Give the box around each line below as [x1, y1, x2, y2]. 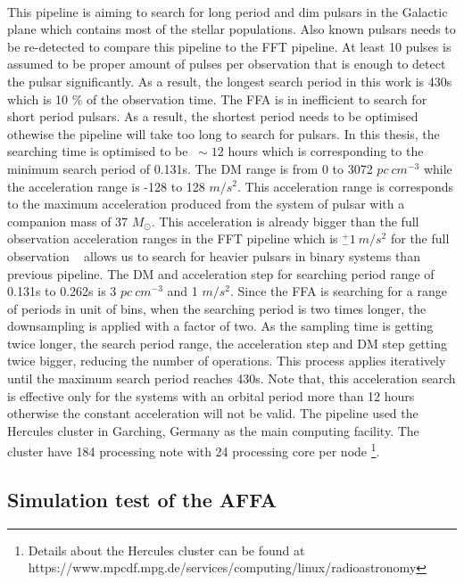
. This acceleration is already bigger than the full [151, 211, 419, 230]
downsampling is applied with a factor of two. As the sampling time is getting [7, 316, 434, 335]
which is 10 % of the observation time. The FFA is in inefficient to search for [7, 89, 427, 108]
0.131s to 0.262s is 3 [7, 282, 117, 300]
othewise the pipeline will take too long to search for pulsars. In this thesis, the [7, 124, 440, 143]
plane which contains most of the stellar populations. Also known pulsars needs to [7, 20, 456, 38]
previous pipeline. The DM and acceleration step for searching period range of [7, 264, 435, 283]
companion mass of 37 [7, 211, 128, 230]
